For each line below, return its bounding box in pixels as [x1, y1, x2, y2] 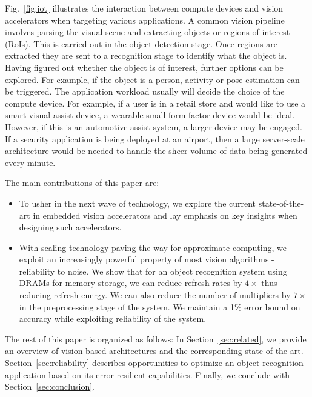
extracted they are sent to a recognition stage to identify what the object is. [5, 49, 287, 62]
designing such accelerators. [19, 221, 122, 233]
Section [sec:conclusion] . [5, 380, 95, 393]
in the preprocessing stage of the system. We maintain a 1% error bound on [19, 300, 300, 313]
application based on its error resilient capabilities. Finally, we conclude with [5, 368, 290, 381]
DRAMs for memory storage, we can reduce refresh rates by [19, 276, 242, 289]
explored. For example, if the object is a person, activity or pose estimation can [5, 73, 300, 85]
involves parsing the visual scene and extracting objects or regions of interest [5, 25, 290, 38]
